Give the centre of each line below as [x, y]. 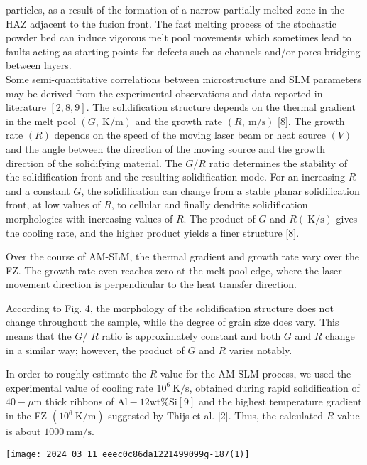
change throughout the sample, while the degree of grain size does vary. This [172, 322]
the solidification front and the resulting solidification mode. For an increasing [175, 177]
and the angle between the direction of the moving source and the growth [166, 148]
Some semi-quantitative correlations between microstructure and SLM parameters [183, 79]
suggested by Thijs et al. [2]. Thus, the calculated [216, 416]
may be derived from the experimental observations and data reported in [164, 93]
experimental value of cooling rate [80, 387]
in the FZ [27, 416]
